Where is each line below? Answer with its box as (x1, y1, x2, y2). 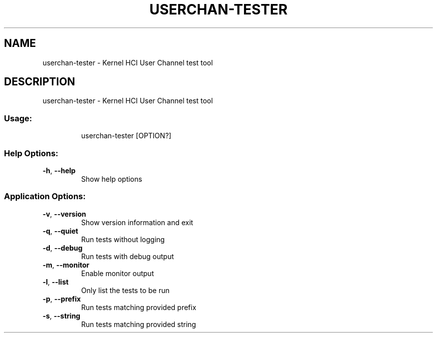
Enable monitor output (81, 269, 154, 278)
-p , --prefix (42, 294, 81, 303)
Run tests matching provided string (81, 320, 196, 329)
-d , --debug (42, 243, 83, 252)
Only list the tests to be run (81, 286, 170, 295)
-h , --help (42, 166, 76, 175)
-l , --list (42, 277, 69, 286)
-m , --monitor (42, 260, 89, 269)
